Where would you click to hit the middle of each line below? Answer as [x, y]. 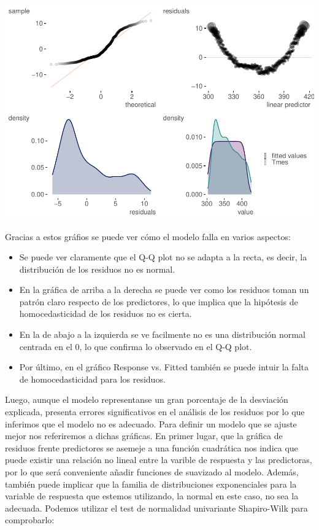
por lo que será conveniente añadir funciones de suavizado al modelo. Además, [152, 472]
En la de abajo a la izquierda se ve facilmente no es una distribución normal [162, 334]
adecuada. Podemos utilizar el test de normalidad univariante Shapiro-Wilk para [156, 508]
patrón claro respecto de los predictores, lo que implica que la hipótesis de [159, 301]
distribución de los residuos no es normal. [97, 269]
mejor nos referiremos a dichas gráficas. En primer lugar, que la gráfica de [144, 436]
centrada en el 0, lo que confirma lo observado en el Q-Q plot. [136, 346]
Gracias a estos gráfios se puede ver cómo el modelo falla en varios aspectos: [148, 236]
